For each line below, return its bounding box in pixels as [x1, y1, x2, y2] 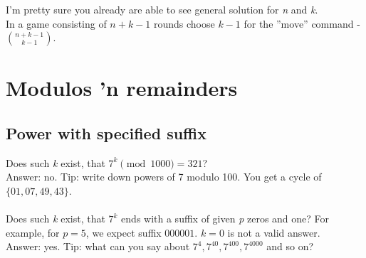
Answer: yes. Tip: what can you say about [6, 239, 190, 254]
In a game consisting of [6, 16, 107, 31]
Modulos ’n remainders [6, 73, 238, 102]
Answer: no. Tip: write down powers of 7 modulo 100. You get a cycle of [6, 169, 322, 184]
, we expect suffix [85, 225, 162, 240]
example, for [6, 225, 60, 240]
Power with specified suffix [6, 122, 206, 144]
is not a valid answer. [227, 225, 320, 240]
